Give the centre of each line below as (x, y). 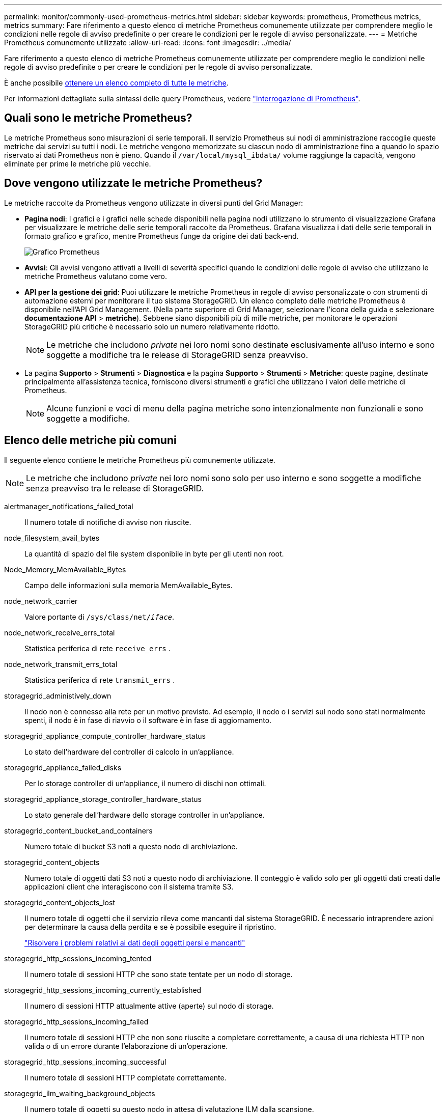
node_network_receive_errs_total (60, 632)
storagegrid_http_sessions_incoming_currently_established (103, 990)
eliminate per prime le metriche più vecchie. (78, 163)
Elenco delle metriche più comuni (90, 440)
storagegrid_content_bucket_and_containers (78, 830)
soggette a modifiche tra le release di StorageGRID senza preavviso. (177, 355)
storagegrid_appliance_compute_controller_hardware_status (105, 736)
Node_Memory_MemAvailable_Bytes (65, 569)
